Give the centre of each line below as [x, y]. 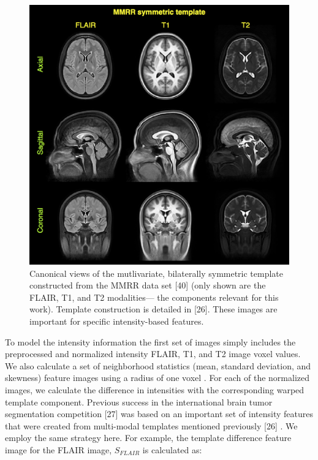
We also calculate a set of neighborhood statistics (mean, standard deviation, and [158, 365]
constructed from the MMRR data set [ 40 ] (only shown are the [148, 285]
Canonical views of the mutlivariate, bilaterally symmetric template [157, 273]
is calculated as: [172, 449]
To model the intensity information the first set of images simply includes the [150, 341]
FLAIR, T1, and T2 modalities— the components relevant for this [154, 297]
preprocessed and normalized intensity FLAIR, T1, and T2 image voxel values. [153, 354]
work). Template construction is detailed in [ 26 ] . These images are [153, 309]
